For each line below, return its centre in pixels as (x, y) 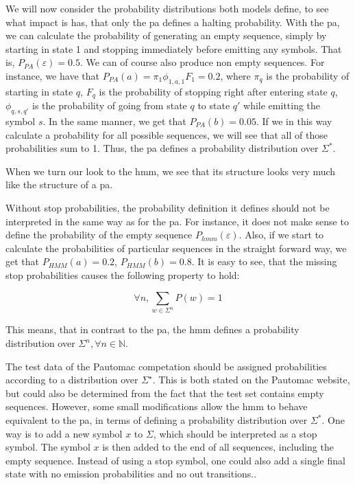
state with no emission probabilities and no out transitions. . (131, 474)
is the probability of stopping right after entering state (213, 91)
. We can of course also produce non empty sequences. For (202, 62)
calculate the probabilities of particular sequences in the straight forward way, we (176, 248)
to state (214, 105)
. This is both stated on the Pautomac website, (251, 380)
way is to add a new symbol (64, 433)
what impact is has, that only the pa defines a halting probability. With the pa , (173, 22)
